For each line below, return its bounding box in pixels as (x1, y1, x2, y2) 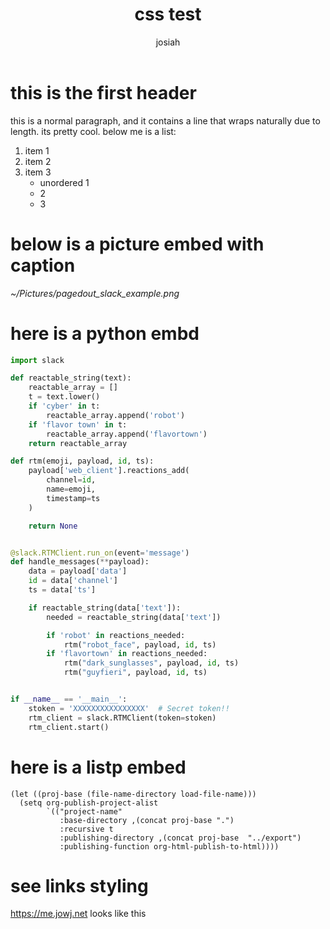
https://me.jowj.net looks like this (10, 908, 147, 920)
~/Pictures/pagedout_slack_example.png (10, 287, 180, 299)
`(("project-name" (46, 806, 123, 817)
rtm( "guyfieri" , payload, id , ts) (63, 668, 208, 678)
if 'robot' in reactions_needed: (46, 630, 186, 640)
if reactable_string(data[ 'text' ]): (28, 603, 182, 613)
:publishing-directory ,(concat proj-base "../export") (59, 833, 302, 843)
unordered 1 (39, 176, 90, 188)
